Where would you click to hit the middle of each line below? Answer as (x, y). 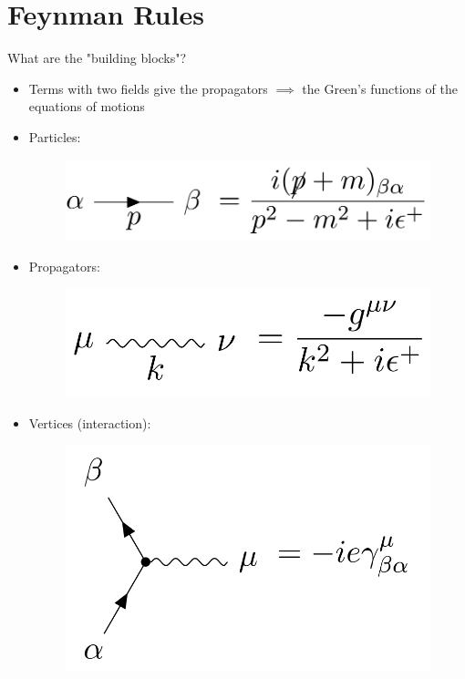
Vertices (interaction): (90, 422)
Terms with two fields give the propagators (148, 88)
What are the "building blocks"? (97, 58)
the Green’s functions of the (380, 88)
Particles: (55, 136)
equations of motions (87, 106)
